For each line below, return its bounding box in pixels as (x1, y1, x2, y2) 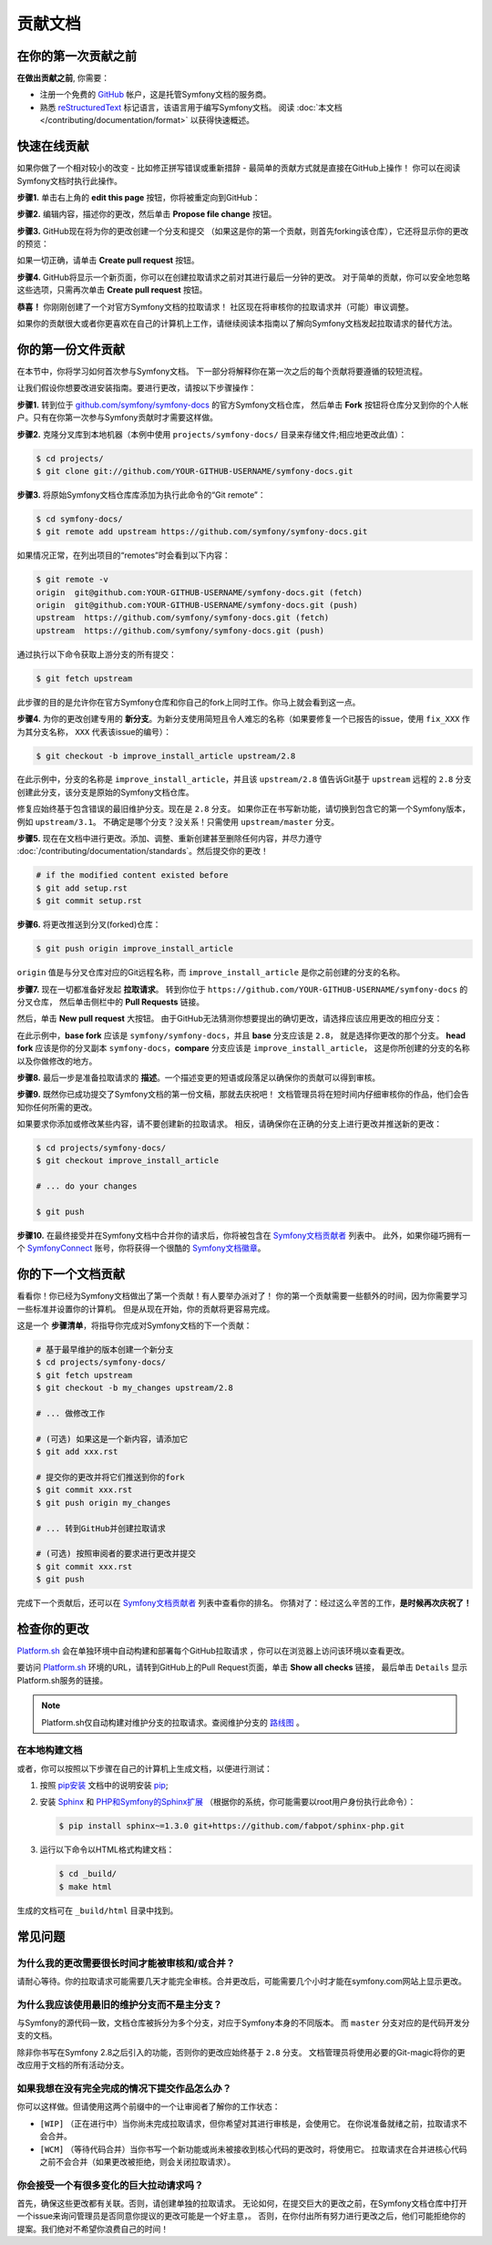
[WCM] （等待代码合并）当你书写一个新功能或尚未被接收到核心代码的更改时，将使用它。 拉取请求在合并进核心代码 (39, 2143, 468, 2155)
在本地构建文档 (16, 1744, 83, 1756)
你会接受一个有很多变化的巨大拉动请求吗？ (16, 2178, 204, 2191)
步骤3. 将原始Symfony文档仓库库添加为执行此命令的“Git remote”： (16, 489, 266, 500)
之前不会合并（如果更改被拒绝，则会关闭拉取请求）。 (39, 2156, 236, 2167)
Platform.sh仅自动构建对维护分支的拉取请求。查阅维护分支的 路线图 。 (41, 1716, 304, 1727)
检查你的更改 (16, 1621, 89, 1636)
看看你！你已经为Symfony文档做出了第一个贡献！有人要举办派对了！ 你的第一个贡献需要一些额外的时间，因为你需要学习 (16, 1291, 468, 1302)
